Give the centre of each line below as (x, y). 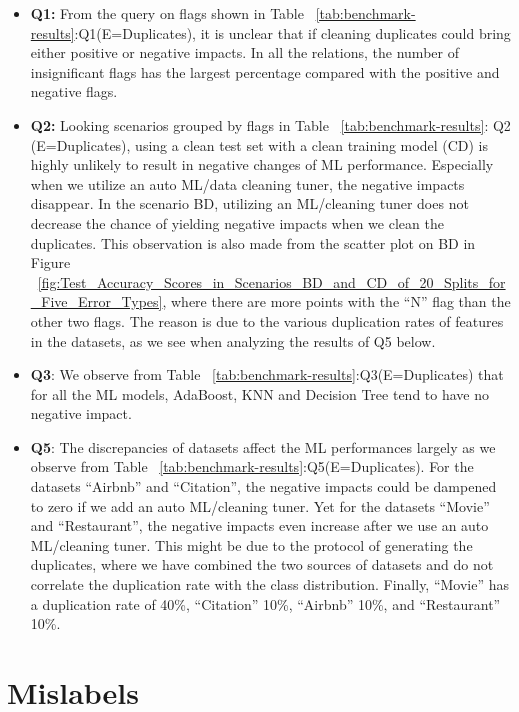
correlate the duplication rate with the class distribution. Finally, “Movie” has (270, 584)
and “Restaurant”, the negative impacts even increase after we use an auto (259, 525)
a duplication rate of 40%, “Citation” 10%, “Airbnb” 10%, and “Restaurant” (265, 603)
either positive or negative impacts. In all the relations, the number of (244, 52)
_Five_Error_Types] (96, 301)
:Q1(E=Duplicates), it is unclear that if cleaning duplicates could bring (292, 32)
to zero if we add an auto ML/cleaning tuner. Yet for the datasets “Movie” (260, 505)
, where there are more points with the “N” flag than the (336, 301)
